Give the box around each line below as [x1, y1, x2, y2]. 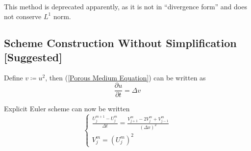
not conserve [4, 11, 42, 21]
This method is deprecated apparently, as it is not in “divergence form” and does [4, 1, 247, 11]
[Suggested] [4, 49, 62, 64]
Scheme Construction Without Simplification [4, 35, 237, 50]
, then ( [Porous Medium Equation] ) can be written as [45, 72, 206, 82]
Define [4, 72, 23, 82]
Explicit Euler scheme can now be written [4, 103, 130, 114]
